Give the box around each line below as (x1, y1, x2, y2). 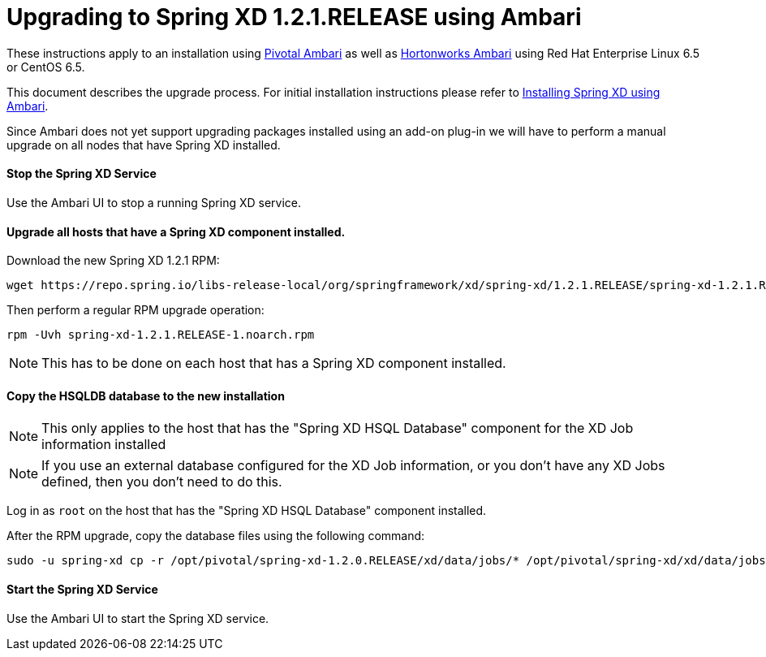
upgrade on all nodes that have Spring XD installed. (6, 137, 281, 152)
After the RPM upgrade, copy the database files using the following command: (6, 529, 425, 543)
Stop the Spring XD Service (6, 166, 157, 181)
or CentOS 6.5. (6, 59, 85, 74)
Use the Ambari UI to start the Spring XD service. (6, 611, 269, 625)
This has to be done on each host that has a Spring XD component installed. (41, 355, 506, 372)
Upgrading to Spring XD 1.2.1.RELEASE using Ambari (6, 3, 582, 31)
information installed (41, 436, 166, 453)
